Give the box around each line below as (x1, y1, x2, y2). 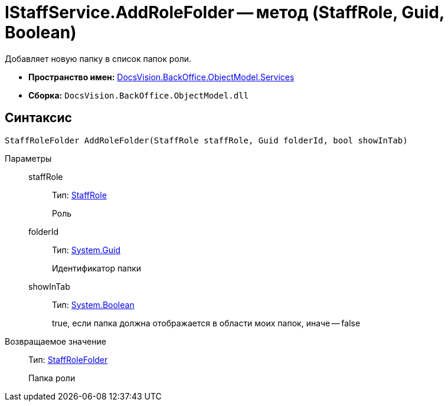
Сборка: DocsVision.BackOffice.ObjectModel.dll (28, 90, 249, 100)
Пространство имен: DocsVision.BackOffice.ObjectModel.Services (28, 71, 295, 82)
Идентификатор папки (52, 263, 142, 273)
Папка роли (28, 372, 76, 383)
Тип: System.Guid (52, 244, 120, 255)
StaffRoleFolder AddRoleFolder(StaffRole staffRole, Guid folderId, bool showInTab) (5, 135, 408, 145)
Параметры (5, 153, 52, 163)
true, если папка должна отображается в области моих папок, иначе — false (52, 317, 361, 328)
